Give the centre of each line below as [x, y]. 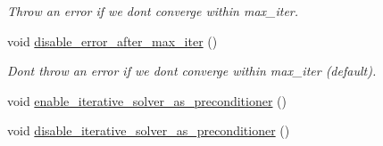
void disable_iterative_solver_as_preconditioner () [149, 130]
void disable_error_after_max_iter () [112, 41]
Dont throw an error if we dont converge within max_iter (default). [192, 71]
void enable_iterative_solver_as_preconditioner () [147, 100]
